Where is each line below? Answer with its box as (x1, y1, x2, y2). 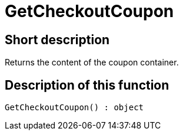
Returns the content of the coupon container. (5, 57, 179, 68)
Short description (5, 32, 110, 47)
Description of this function (5, 77, 169, 93)
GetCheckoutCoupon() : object (5, 103, 144, 113)
